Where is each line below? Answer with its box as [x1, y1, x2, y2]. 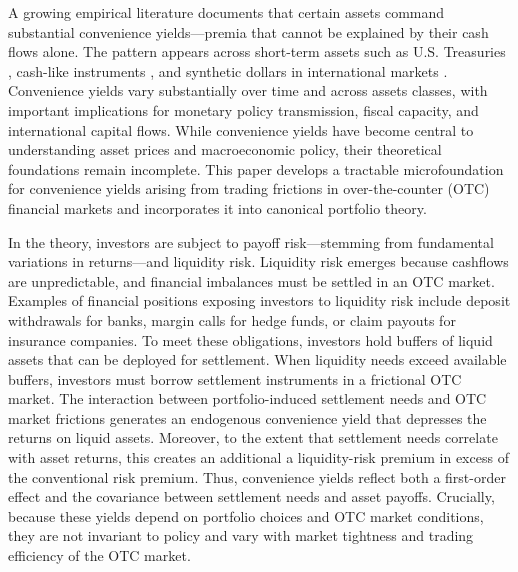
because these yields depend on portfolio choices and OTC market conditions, [8, 505, 484, 526]
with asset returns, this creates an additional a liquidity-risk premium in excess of [8, 447, 509, 468]
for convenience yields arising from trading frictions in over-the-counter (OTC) [8, 178, 490, 199]
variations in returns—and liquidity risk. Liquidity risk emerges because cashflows [8, 251, 509, 272]
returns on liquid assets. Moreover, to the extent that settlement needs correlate [8, 427, 498, 448]
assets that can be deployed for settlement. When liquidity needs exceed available [8, 349, 507, 370]
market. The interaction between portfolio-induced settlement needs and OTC [8, 388, 487, 409]
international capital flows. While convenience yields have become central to [8, 119, 474, 140]
